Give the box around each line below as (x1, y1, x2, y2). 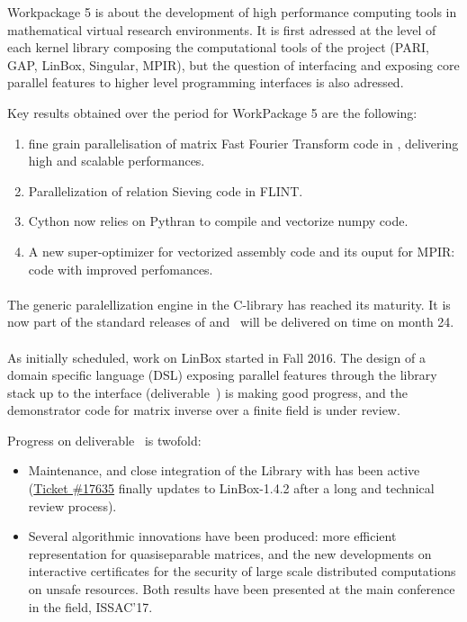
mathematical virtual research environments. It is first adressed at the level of (7, 20, 436, 39)
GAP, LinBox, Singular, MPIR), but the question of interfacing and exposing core (7, 55, 460, 74)
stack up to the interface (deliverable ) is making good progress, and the (7, 383, 408, 401)
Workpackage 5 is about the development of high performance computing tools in (7, 3, 457, 21)
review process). (28, 496, 117, 515)
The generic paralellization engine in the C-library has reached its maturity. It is (7, 294, 451, 313)
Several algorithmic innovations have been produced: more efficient (28, 527, 397, 545)
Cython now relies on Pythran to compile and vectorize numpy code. (28, 212, 409, 230)
